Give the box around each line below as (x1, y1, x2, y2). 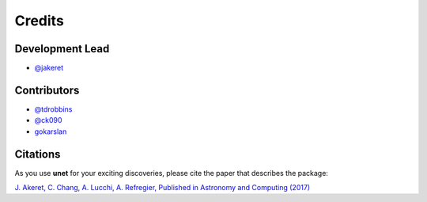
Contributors (14, 83, 80, 97)
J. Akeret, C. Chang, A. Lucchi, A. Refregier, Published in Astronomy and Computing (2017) (14, 183, 311, 192)
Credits (14, 12, 65, 29)
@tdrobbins (34, 104, 73, 114)
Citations (14, 147, 61, 161)
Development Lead (14, 42, 110, 55)
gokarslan (34, 127, 67, 136)
